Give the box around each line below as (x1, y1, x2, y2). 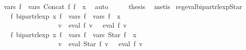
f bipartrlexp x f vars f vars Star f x (10, 29, 137, 39)
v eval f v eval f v (58, 20, 127, 30)
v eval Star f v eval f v (58, 39, 143, 49)
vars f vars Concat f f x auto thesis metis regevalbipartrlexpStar (3, 1, 242, 11)
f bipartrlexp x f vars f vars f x (10, 10, 121, 20)
